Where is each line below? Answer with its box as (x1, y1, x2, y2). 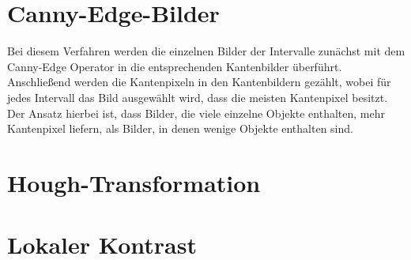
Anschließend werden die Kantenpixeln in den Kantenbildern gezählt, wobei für (7, 73, 391, 90)
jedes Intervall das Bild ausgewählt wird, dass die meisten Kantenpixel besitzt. (7, 89, 388, 105)
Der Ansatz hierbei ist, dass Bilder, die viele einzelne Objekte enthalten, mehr (7, 104, 386, 121)
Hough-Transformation (7, 166, 261, 198)
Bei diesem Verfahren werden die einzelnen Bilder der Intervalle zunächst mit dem (7, 43, 405, 59)
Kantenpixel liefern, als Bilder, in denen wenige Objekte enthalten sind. (7, 120, 353, 137)
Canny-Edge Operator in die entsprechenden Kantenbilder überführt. (7, 58, 342, 74)
